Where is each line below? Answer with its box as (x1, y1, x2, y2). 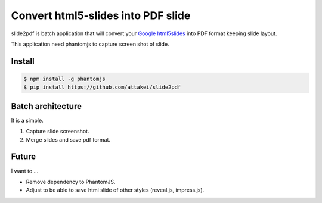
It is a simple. (11, 117, 44, 124)
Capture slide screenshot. (26, 128, 89, 135)
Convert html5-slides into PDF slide (11, 9, 191, 22)
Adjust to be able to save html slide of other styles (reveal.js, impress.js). (26, 186, 205, 193)
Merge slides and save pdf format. (26, 136, 110, 143)
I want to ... (11, 167, 39, 174)
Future (11, 152, 36, 162)
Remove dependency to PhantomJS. (26, 178, 116, 185)
